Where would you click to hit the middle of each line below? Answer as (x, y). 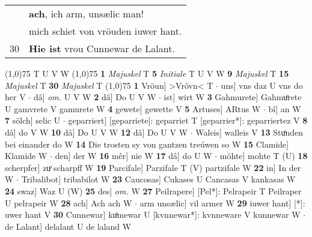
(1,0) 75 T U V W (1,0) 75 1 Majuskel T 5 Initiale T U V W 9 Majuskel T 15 (147, 73)
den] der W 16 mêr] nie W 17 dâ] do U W (133, 156)
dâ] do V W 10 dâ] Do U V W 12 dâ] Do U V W (96, 132)
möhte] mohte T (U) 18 (264, 156)
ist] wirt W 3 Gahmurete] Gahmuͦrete (233, 97)
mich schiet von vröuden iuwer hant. (106, 31)
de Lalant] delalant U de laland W (68, 226)
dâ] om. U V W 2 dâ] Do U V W (95, 97)
